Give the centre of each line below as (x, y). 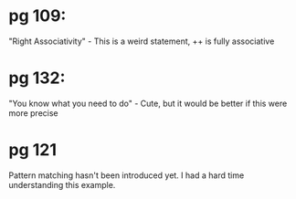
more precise (33, 113)
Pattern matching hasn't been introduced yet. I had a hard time (127, 175)
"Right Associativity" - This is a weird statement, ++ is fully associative (142, 41)
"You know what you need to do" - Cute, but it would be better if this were (148, 103)
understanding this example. (62, 184)
